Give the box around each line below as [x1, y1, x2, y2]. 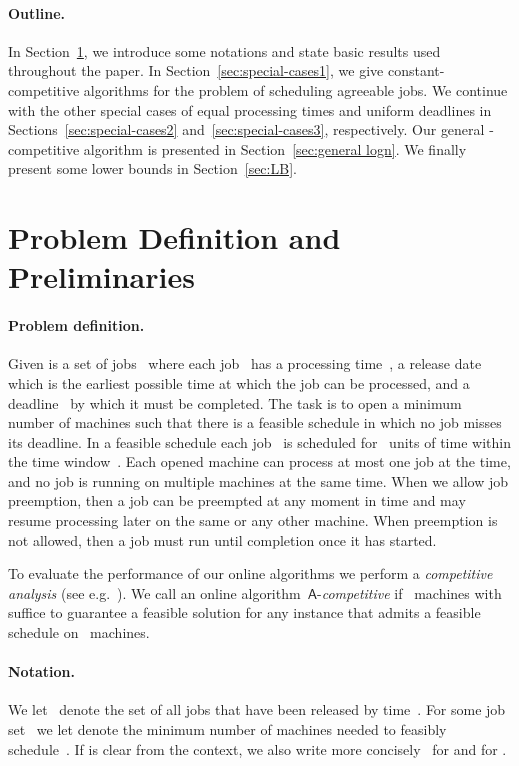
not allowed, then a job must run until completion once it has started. [8, 529, 437, 550]
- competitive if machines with [317, 582, 502, 603]
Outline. [8, 2, 66, 23]
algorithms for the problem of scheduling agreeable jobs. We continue [83, 79, 508, 100]
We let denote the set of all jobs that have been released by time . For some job [8, 699, 506, 720]
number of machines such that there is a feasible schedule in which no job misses [8, 412, 502, 433]
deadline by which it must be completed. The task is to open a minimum [8, 392, 462, 413]
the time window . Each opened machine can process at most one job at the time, [8, 451, 511, 472]
